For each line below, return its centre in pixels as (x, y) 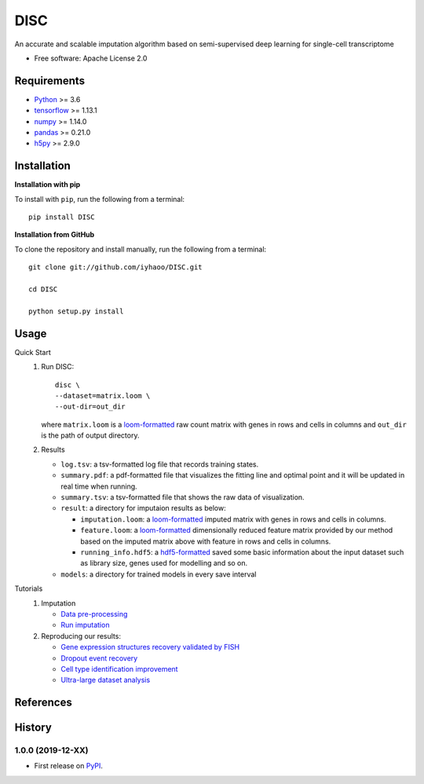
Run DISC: (58, 367)
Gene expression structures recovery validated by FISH (150, 647)
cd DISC (43, 289)
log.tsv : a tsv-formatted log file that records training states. (160, 464)
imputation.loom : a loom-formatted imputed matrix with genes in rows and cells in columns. (233, 519)
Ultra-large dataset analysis (106, 680)
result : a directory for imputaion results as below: (144, 508)
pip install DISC (62, 217)
